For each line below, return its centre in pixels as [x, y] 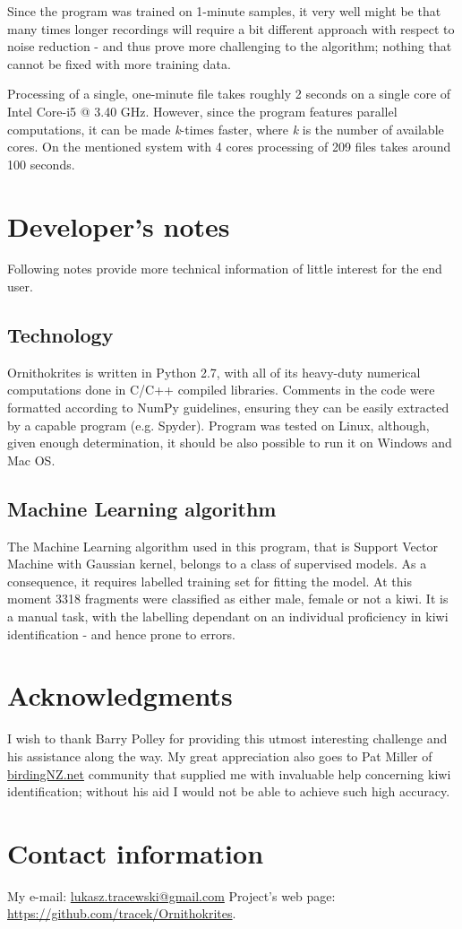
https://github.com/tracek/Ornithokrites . [122, 913]
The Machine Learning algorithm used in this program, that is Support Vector [222, 546]
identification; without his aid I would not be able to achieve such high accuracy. [229, 791]
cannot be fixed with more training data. [119, 63]
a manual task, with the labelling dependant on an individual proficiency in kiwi [228, 616]
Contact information [136, 852]
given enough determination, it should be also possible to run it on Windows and [230, 443]
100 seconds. [41, 164]
